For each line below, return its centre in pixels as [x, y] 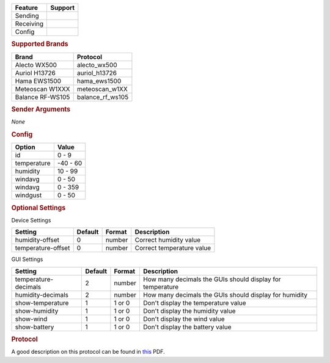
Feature [27, 8]
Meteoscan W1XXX [42, 89]
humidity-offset [37, 240]
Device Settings [31, 221]
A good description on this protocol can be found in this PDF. [88, 352]
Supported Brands [40, 44]
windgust [28, 196]
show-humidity [37, 310]
